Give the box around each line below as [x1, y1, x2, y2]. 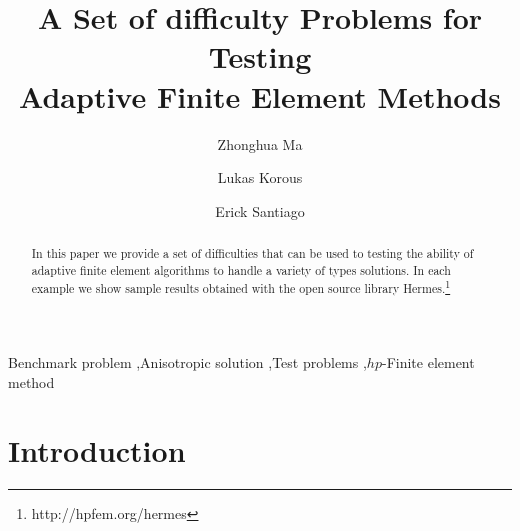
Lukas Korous [217, 167, 303, 188]
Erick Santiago [215, 200, 305, 221]
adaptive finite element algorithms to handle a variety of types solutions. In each [31, 261, 451, 278]
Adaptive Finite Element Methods [19, 75, 501, 116]
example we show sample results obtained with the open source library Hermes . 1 [31, 277, 451, 297]
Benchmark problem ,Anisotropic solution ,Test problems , [8, 352, 367, 373]
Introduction [8, 430, 186, 471]
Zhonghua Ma [217, 133, 303, 154]
